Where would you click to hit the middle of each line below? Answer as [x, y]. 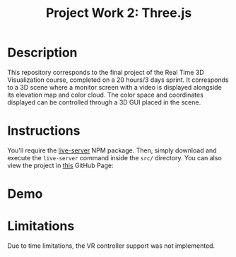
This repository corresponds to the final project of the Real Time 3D [106, 72]
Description [42, 53]
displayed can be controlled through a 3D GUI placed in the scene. [104, 102]
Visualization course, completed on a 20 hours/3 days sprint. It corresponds [118, 80]
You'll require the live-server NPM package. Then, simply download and [112, 150]
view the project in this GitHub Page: [60, 165]
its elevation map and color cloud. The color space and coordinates [105, 95]
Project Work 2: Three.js [119, 13]
